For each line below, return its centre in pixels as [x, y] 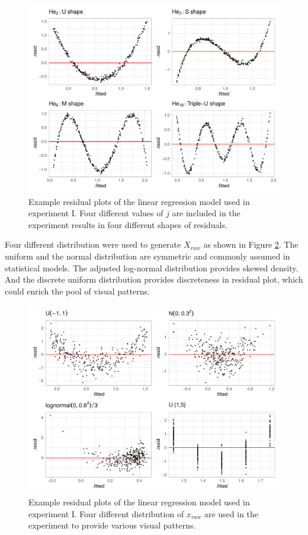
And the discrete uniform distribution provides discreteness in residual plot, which [154, 279]
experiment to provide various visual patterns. [112, 525]
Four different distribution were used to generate [93, 244]
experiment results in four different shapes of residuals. [128, 224]
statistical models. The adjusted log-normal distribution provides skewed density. [152, 267]
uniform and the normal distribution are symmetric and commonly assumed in [147, 256]
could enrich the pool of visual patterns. [77, 291]
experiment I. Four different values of [96, 213]
